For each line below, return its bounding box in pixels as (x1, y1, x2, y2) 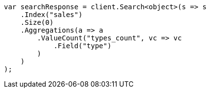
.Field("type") (53, 42, 112, 50)
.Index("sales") (20, 11, 83, 18)
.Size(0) (20, 18, 54, 26)
